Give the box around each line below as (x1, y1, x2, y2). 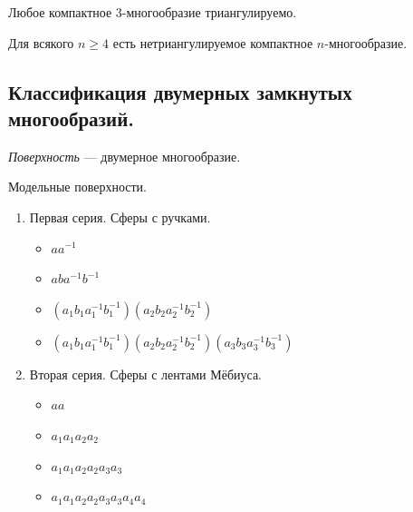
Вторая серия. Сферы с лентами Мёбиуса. (29, 364, 263, 383)
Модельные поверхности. (8, 177, 147, 196)
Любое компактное (8, 3, 112, 21)
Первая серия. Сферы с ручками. (29, 207, 211, 226)
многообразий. (8, 103, 134, 132)
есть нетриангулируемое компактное (112, 33, 313, 52)
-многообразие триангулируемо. (121, 3, 297, 21)
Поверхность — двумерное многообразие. (8, 146, 241, 165)
